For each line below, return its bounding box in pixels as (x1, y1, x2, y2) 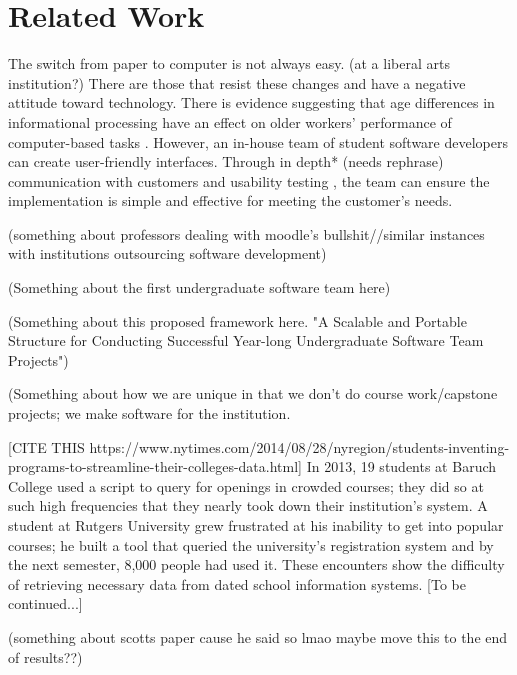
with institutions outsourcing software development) (8, 243, 327, 264)
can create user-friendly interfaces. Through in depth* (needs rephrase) (8, 151, 444, 172)
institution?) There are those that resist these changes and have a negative (8, 72, 466, 93)
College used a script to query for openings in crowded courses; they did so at (8, 475, 484, 496)
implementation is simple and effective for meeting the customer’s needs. (8, 190, 453, 211)
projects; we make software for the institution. (8, 403, 291, 424)
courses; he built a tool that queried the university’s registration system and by (8, 534, 494, 555)
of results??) (8, 646, 83, 667)
